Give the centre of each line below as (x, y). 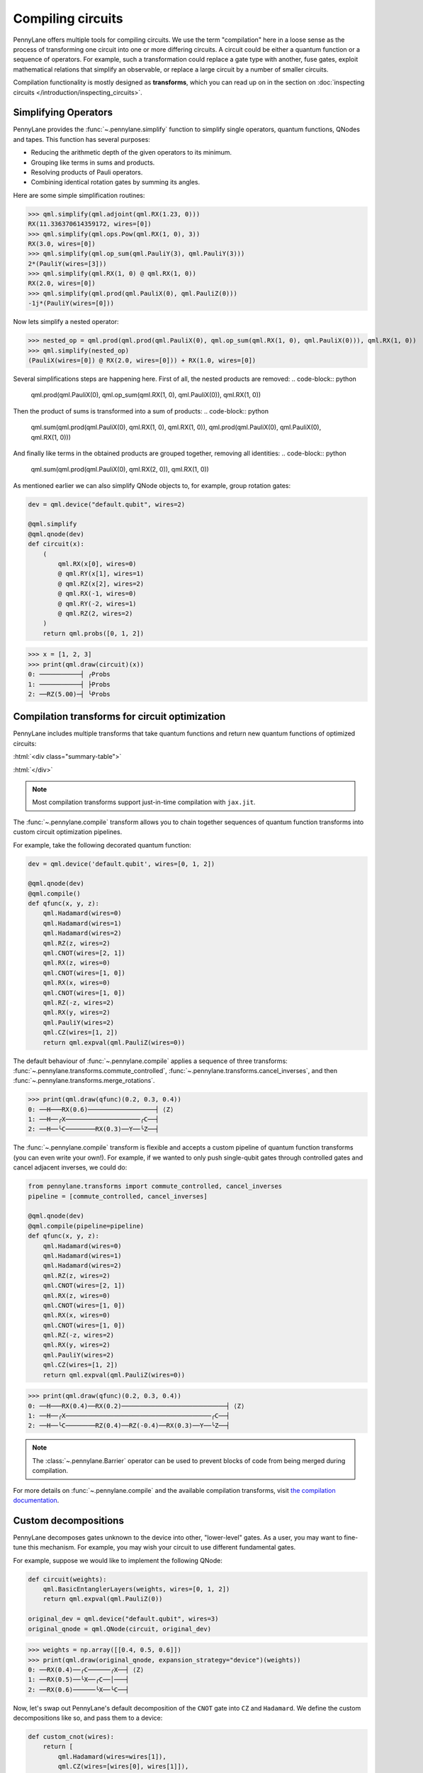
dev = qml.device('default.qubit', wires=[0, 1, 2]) (122, 864)
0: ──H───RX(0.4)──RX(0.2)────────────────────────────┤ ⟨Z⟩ (136, 1406)
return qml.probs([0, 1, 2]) (94, 633)
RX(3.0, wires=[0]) (62, 244)
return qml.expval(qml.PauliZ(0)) (103, 1599)
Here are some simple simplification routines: (79, 195)
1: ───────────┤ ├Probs (69, 684)
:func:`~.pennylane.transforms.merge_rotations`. (84, 1081)
